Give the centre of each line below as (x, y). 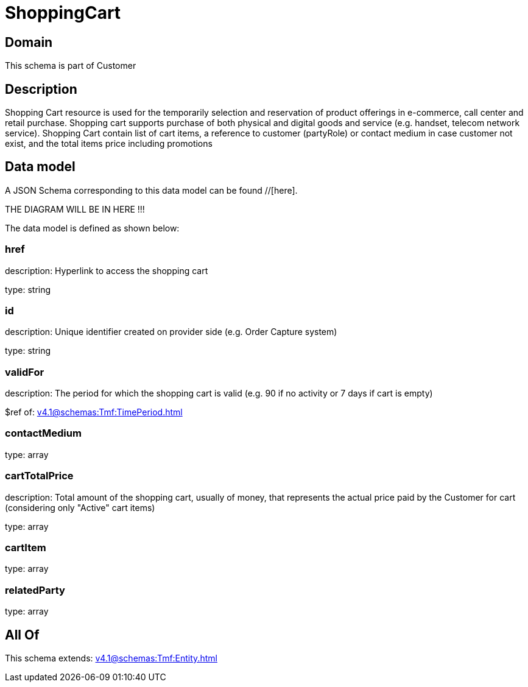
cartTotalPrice (39, 476)
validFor (25, 372)
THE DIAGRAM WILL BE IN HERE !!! (75, 209)
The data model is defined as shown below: (92, 228)
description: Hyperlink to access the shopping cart (107, 270)
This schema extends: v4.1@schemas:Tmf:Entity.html (111, 658)
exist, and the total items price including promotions (109, 144)
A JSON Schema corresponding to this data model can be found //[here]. (151, 190)
